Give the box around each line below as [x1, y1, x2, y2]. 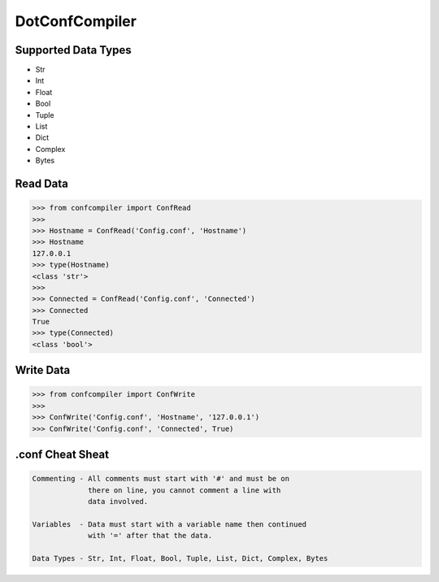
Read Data [15, 177, 68, 190]
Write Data [15, 363, 71, 377]
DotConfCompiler [15, 12, 137, 30]
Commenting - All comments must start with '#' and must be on [32, 474, 290, 484]
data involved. [88, 497, 149, 506]
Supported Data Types [15, 43, 132, 57]
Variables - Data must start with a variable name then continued [32, 519, 307, 528]
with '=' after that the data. [88, 531, 213, 541]
